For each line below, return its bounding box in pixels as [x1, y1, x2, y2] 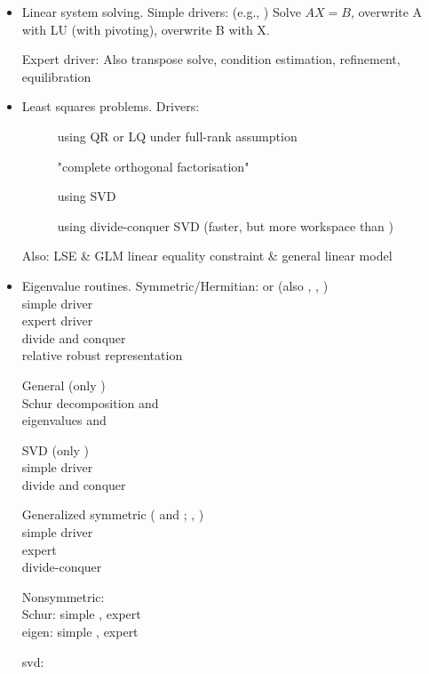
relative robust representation [21, 346, 183, 365]
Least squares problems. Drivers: [21, 97, 200, 116]
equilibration [21, 67, 91, 85]
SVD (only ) [21, 440, 90, 459]
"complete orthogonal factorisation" [57, 156, 250, 175]
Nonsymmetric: [21, 587, 105, 606]
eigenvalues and [21, 411, 107, 429]
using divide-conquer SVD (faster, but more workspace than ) [57, 216, 394, 235]
